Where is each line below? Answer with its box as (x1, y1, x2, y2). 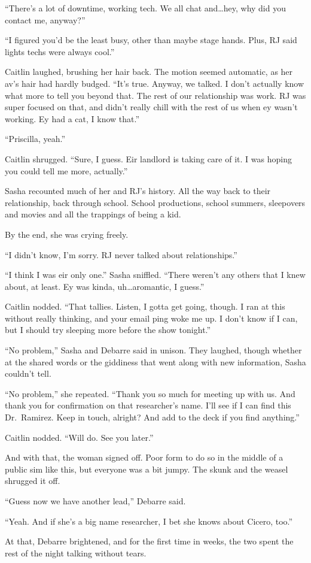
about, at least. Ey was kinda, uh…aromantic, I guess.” (5, 280, 205, 292)
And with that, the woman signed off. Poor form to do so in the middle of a (5, 451, 283, 464)
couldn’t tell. (5, 367, 51, 380)
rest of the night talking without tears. (5, 546, 147, 559)
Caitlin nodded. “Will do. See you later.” (5, 431, 154, 443)
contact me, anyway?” (5, 13, 86, 26)
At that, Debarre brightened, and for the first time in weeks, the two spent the (5, 535, 294, 547)
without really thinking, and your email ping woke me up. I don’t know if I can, (5, 311, 298, 324)
